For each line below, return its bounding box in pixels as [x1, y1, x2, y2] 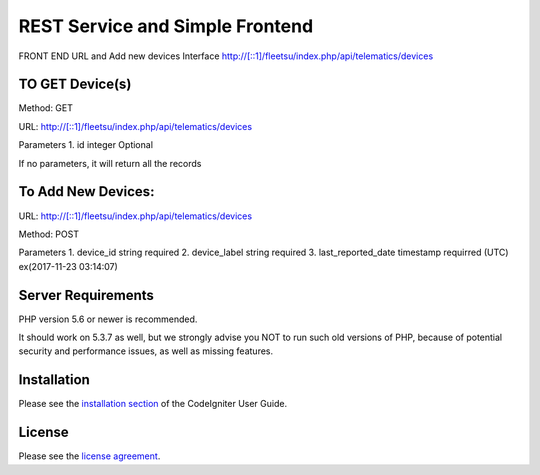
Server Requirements [18, 286, 155, 304]
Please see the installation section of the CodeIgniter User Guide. [18, 398, 288, 410]
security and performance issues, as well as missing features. [18, 345, 274, 357]
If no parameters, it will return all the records [18, 157, 202, 169]
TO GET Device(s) [18, 76, 132, 93]
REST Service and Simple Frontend [18, 15, 314, 37]
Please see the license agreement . [18, 450, 161, 462]
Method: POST [18, 228, 80, 240]
